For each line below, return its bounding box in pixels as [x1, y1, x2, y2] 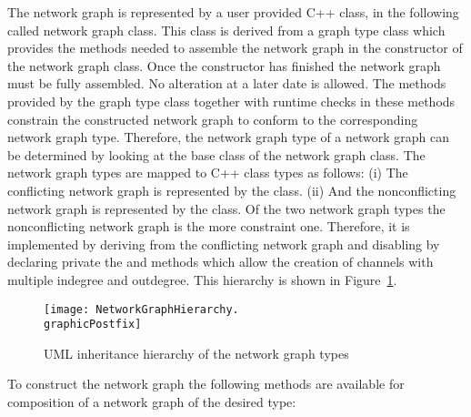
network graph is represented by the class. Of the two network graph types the [7, 198, 446, 218]
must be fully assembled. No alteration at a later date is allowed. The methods [7, 74, 446, 93]
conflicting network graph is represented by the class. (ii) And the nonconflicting [7, 180, 456, 199]
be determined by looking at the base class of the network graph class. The [7, 145, 426, 164]
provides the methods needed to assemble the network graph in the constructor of [7, 38, 463, 57]
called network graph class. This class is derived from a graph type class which [7, 20, 446, 39]
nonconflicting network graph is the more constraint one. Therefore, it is [7, 217, 410, 236]
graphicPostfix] [44, 318, 142, 331]
